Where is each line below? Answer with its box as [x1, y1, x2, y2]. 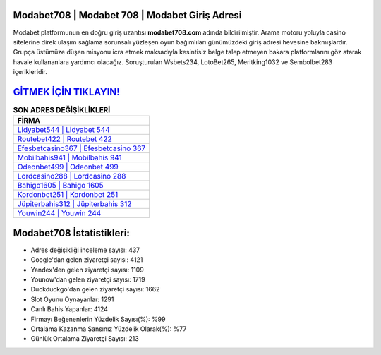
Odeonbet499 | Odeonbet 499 [17, 162, 119, 172]
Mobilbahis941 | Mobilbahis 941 [17, 152, 123, 162]
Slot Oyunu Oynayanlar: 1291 [30, 295, 114, 303]
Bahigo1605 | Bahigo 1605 [17, 181, 104, 191]
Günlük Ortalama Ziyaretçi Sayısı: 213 [30, 335, 139, 343]
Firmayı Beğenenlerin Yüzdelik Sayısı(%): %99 [30, 315, 166, 323]
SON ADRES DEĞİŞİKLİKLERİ [13, 105, 111, 115]
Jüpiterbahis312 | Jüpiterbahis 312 [17, 199, 132, 209]
